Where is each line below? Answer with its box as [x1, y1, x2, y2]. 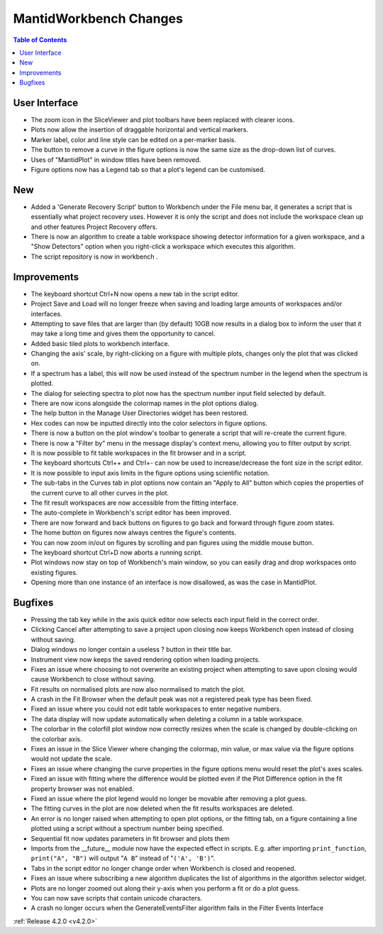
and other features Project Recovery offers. [30, 222, 157, 231]
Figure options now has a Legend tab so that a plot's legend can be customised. [30, 165, 265, 173]
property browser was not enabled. [30, 784, 134, 793]
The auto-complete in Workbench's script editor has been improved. [30, 508, 231, 517]
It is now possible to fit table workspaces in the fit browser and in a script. [30, 449, 247, 457]
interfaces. [30, 309, 63, 318]
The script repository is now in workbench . [30, 252, 158, 261]
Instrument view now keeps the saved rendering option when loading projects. [30, 655, 260, 664]
